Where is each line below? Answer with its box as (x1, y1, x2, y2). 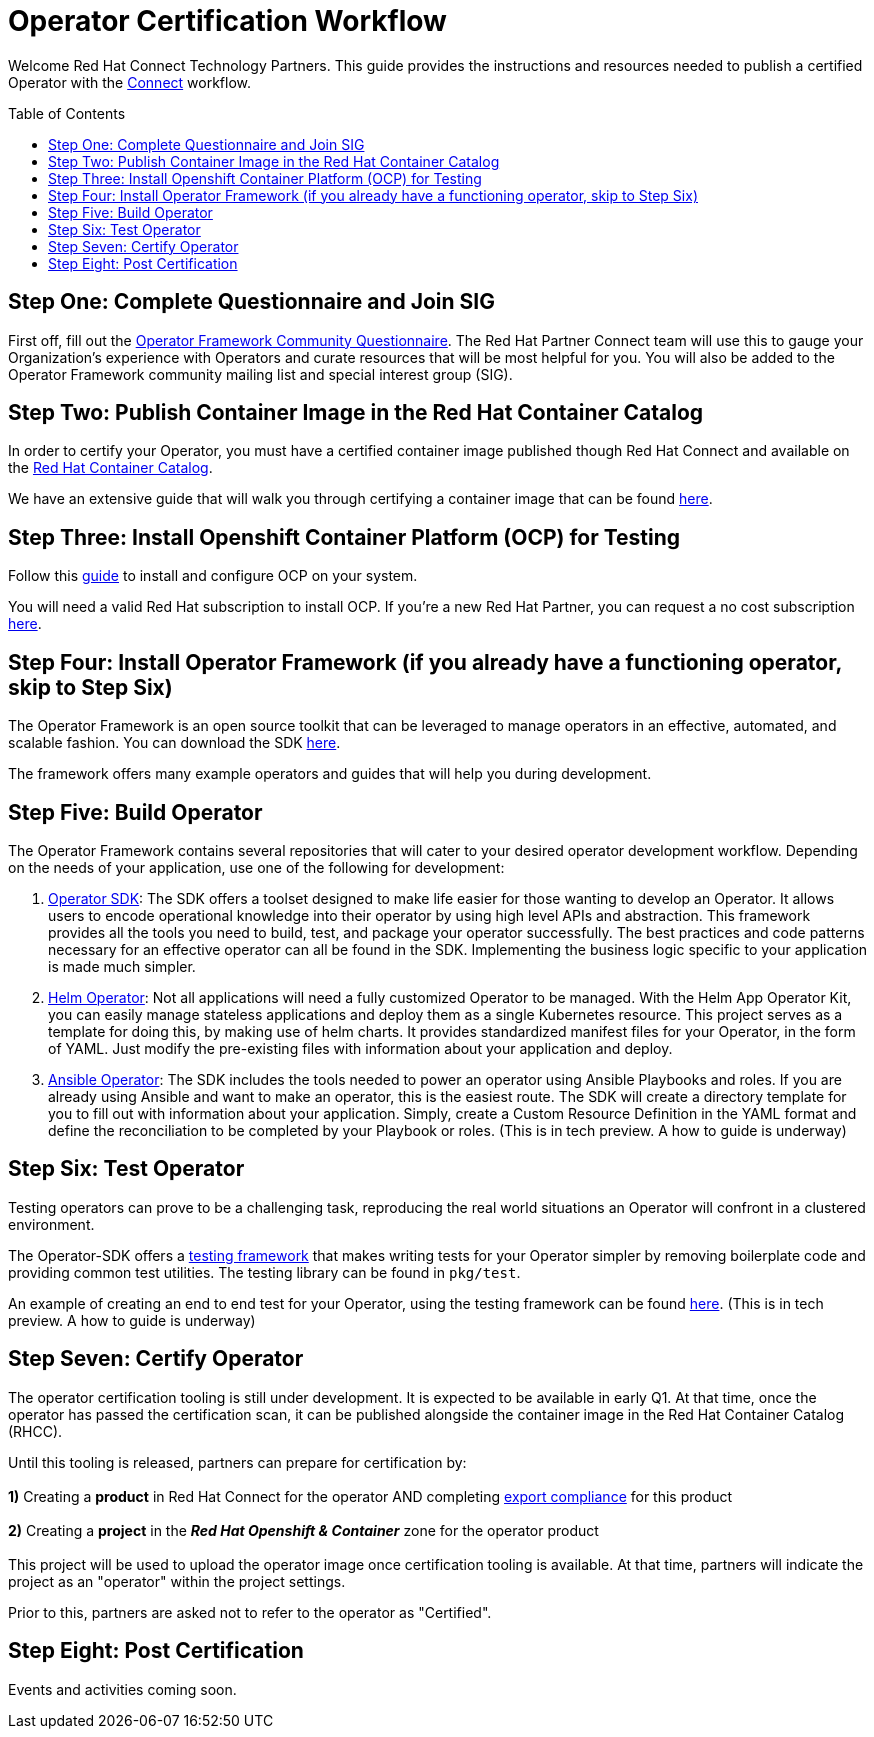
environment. (8, 1215, 95, 1233)
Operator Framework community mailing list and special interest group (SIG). (8, 365, 513, 383)
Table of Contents (8, 104, 126, 122)
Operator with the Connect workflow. (8, 73, 252, 91)
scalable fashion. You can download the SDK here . (8, 734, 341, 752)
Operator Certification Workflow (8, 4, 447, 38)
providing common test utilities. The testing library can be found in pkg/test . (8, 1263, 521, 1281)
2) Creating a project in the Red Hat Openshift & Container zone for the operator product (8, 1521, 599, 1539)
